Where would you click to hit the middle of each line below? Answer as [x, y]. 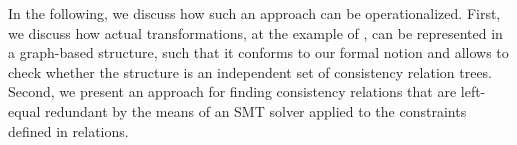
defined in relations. [68, 130]
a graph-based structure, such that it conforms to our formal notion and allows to [258, 52]
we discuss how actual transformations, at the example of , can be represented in [255, 32]
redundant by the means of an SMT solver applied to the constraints [255, 110]
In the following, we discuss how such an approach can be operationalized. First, [254, 13]
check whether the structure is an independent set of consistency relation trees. [250, 71]
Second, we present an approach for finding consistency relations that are [232, 91]
